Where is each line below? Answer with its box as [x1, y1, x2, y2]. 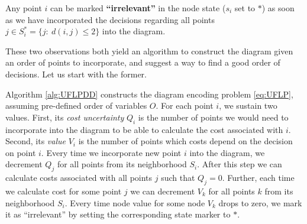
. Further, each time [222, 171, 295, 184]
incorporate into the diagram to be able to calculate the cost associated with [5, 123, 283, 135]
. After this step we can [197, 158, 282, 170]
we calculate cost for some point [5, 184, 122, 197]
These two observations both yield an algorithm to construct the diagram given [5, 44, 293, 57]
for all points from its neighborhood [57, 158, 187, 170]
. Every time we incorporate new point [41, 146, 182, 158]
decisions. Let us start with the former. [5, 67, 147, 80]
